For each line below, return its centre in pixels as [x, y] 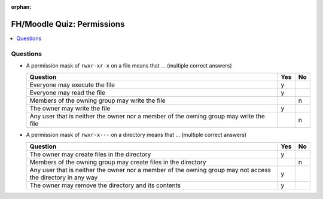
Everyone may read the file [68, 93]
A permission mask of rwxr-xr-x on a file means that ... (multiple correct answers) [129, 66]
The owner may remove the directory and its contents [105, 185]
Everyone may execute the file [72, 85]
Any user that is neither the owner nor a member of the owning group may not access [150, 170]
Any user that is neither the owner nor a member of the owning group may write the [147, 117]
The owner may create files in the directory [90, 154]
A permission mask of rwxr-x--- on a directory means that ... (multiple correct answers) [136, 135]
